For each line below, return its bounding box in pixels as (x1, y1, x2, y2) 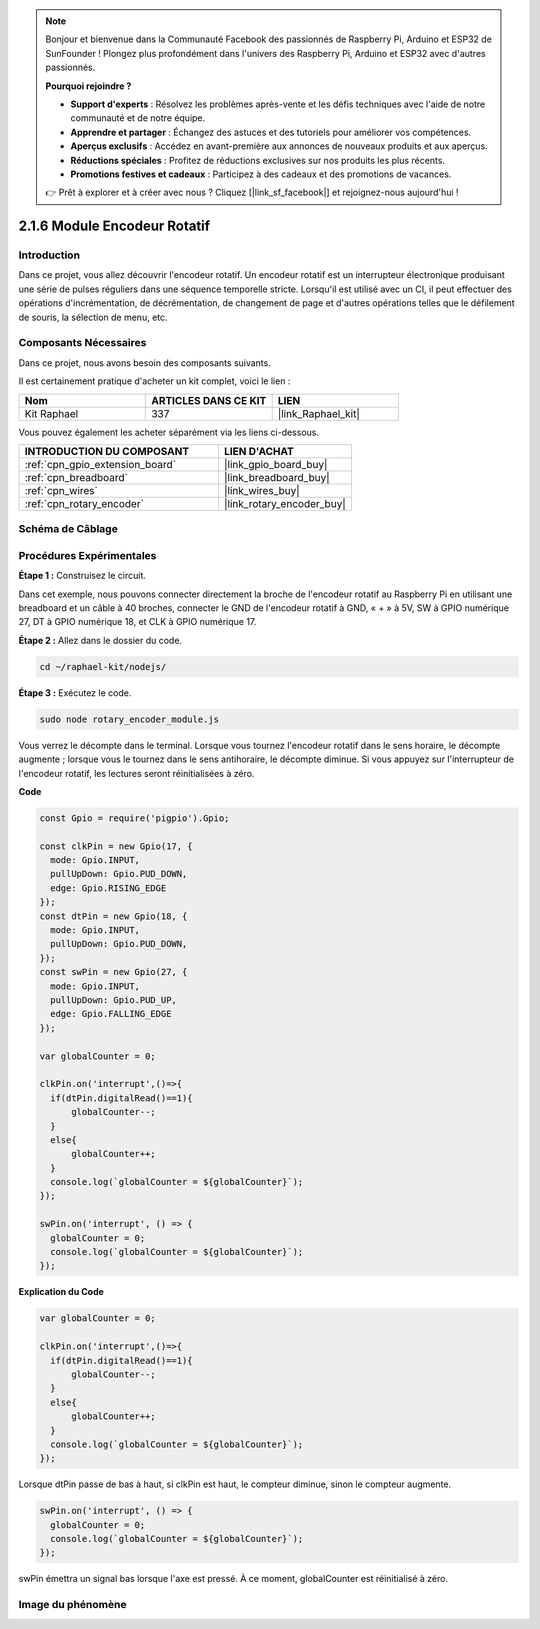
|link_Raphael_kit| (277, 406, 360, 420)
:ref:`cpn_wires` (24, 483, 99, 497)
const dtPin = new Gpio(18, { (39, 910, 188, 922)
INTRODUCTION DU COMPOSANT (24, 444, 190, 458)
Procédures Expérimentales (18, 548, 157, 562)
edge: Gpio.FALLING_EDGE (50, 1008, 172, 1020)
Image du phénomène (18, 1598, 127, 1612)
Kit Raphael (24, 406, 79, 420)
